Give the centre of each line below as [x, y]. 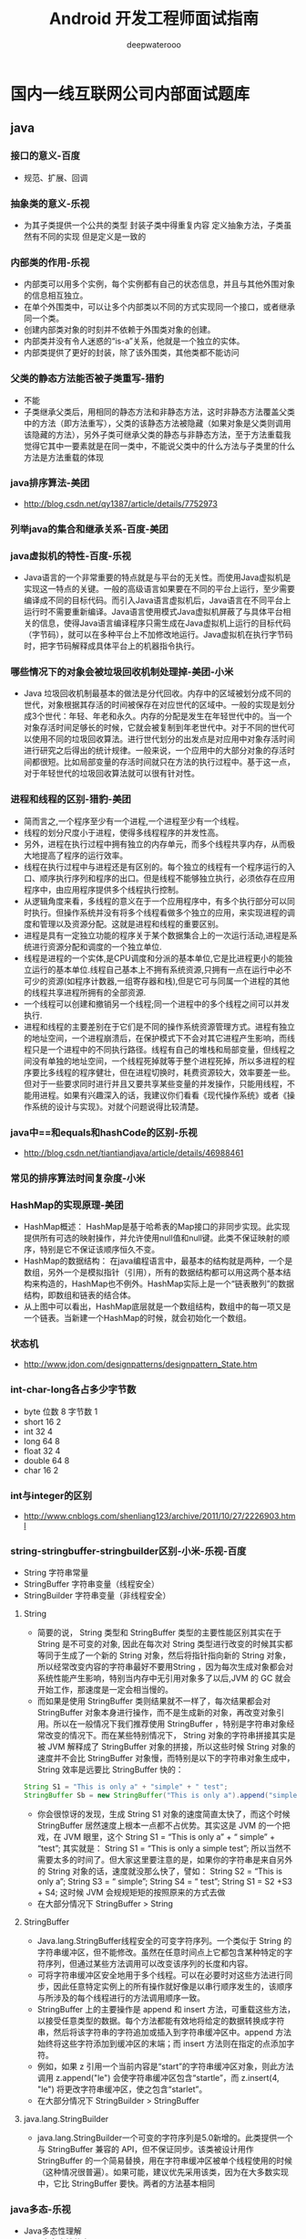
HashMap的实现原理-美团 [67, 1205]
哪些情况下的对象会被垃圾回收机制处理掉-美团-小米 [122, 671]
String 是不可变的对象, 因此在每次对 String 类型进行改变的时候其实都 [165, 1644]
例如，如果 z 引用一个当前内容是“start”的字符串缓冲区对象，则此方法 [165, 2066]
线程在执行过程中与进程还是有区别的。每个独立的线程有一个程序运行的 [155, 866]
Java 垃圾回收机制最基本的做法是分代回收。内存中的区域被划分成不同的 [158, 693]
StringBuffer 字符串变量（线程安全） [92, 1584]
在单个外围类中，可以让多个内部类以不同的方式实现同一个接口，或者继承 [159, 307]
